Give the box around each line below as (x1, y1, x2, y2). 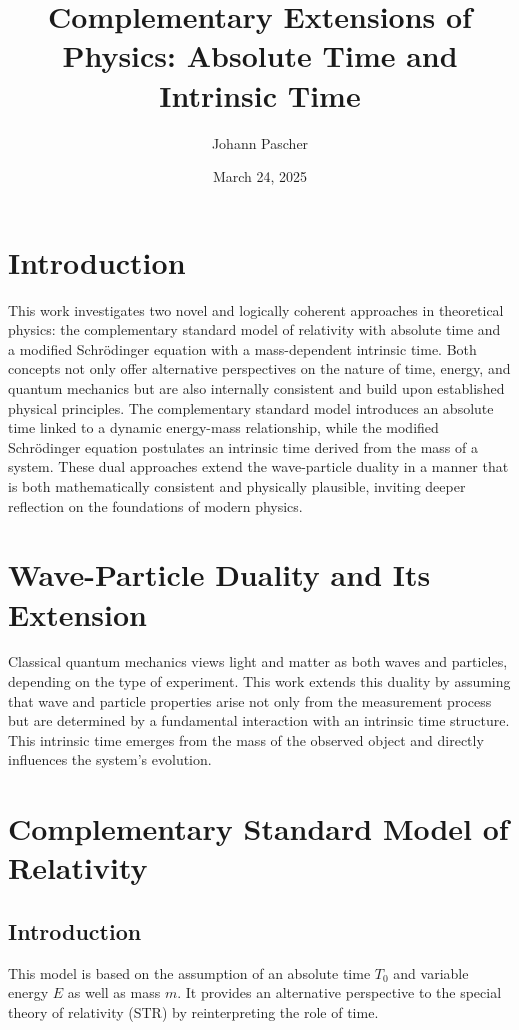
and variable (393, 962, 469, 983)
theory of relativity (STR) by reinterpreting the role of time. (8, 1001, 379, 1022)
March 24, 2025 (212, 166, 308, 187)
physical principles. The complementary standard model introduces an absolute (8, 397, 494, 418)
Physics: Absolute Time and (62, 35, 458, 76)
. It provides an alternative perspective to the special (177, 982, 502, 1003)
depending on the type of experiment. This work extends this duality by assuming (8, 671, 511, 692)
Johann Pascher (211, 132, 309, 153)
